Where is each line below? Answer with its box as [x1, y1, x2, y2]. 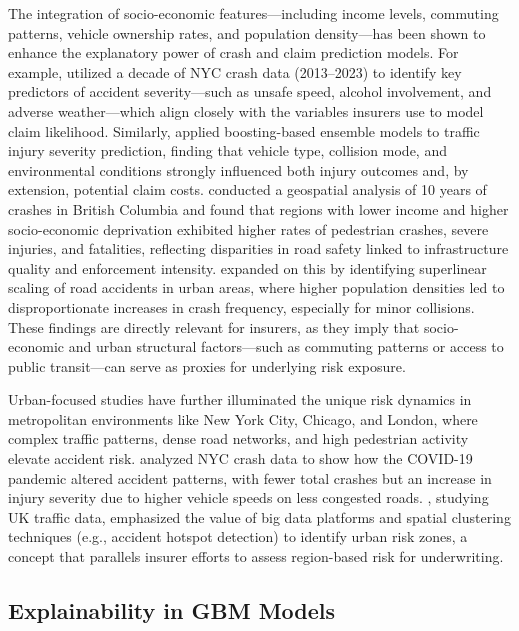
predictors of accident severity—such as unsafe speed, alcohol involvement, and [8, 81, 492, 102]
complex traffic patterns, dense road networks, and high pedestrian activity [8, 428, 469, 449]
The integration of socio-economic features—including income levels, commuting [8, 3, 499, 23]
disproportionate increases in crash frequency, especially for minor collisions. [8, 296, 475, 317]
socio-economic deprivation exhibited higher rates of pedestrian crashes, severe [8, 218, 489, 239]
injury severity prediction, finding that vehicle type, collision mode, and [8, 140, 447, 161]
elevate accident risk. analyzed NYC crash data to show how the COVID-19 [8, 448, 473, 469]
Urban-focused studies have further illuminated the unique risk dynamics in [8, 389, 472, 410]
